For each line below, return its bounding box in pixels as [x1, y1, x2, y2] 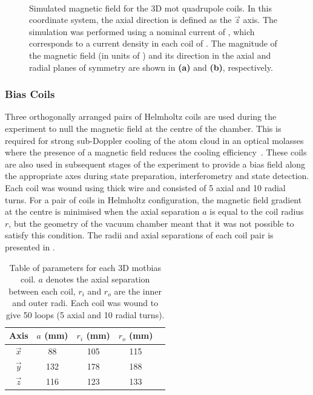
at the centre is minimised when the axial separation [5, 205, 200, 218]
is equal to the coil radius [209, 205, 304, 218]
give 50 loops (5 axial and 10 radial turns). [5, 308, 165, 321]
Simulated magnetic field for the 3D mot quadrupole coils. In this [29, 1, 272, 14]
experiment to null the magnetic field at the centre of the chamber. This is [5, 122, 282, 134]
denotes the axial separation [45, 273, 150, 286]
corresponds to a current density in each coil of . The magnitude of [29, 37, 277, 50]
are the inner [114, 284, 162, 297]
